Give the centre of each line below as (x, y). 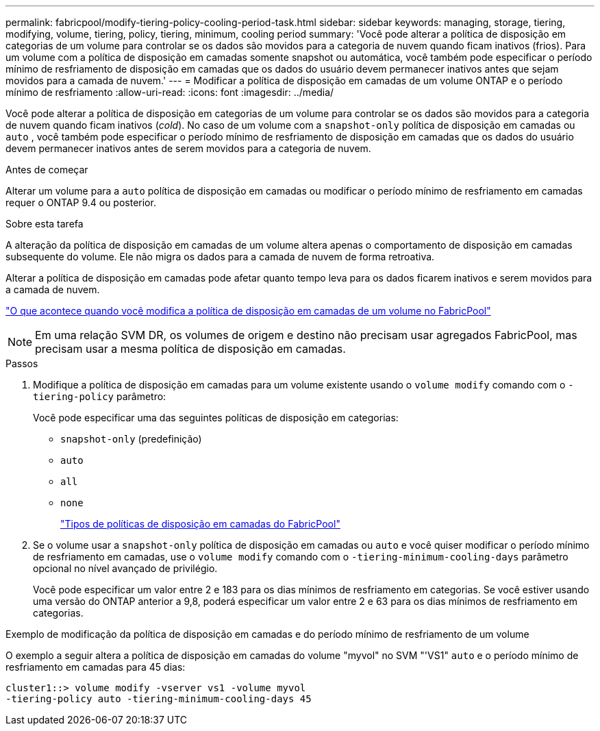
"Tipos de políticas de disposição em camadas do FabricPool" (200, 524)
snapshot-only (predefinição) (131, 439)
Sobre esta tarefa (45, 224)
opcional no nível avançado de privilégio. (125, 568)
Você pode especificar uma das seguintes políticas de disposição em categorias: (216, 418)
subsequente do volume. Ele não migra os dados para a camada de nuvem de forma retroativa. (220, 257)
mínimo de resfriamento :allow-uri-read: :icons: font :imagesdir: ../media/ (170, 92)
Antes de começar (47, 170)
